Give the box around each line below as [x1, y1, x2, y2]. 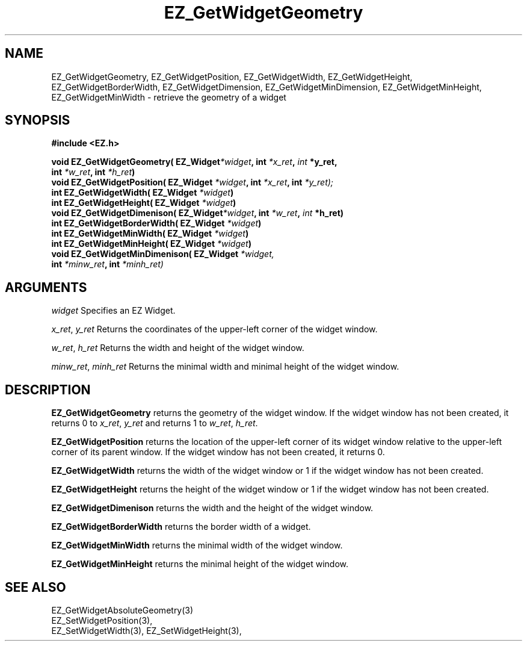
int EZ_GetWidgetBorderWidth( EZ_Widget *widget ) [51, 218, 262, 229]
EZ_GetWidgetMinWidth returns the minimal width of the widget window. [51, 540, 343, 551]
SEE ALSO [5, 579, 66, 595]
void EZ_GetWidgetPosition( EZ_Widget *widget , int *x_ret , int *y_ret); [51, 177, 334, 188]
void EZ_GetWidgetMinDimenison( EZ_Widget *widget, [51, 249, 274, 259]
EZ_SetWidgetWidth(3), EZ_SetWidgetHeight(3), [51, 625, 242, 636]
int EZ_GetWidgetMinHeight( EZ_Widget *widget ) [51, 238, 251, 249]
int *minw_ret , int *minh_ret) [51, 259, 164, 270]
